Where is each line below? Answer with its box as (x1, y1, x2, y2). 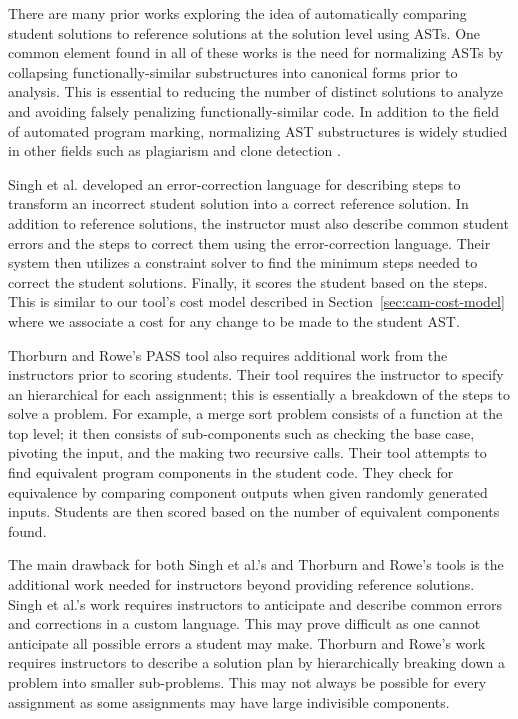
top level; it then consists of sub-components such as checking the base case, (8, 422, 475, 443)
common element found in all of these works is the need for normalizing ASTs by (8, 42, 504, 63)
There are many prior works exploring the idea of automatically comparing (8, 3, 467, 23)
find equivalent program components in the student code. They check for (8, 462, 454, 483)
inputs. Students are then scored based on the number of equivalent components (8, 501, 500, 522)
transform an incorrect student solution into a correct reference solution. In (8, 193, 469, 214)
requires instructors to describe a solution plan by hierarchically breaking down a (8, 652, 505, 673)
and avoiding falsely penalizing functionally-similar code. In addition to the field (8, 100, 500, 121)
